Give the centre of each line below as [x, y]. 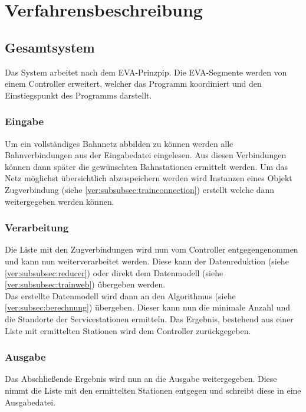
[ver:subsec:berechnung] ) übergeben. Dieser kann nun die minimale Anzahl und [148, 307]
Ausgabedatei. [30, 402]
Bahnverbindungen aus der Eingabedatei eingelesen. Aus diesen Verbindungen [146, 155]
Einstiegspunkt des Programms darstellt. [78, 95]
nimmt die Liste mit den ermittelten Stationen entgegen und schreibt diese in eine [153, 390]
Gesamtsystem [50, 47]
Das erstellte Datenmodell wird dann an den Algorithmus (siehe [120, 295]
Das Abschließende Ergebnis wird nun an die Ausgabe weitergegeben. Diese [141, 379]
